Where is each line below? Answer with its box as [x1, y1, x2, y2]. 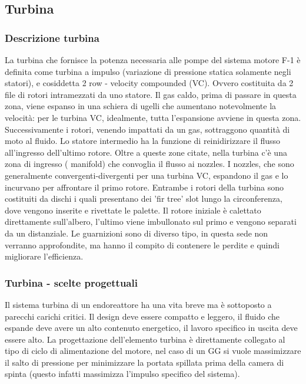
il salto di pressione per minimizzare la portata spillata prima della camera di [5, 356, 284, 368]
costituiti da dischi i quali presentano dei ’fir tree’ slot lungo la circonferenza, [5, 192, 282, 205]
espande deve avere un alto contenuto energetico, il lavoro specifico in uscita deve [5, 321, 298, 334]
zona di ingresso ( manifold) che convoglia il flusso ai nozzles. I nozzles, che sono [5, 157, 294, 170]
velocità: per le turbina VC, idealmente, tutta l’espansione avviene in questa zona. [5, 111, 301, 123]
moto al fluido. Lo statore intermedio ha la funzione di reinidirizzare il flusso [5, 134, 281, 147]
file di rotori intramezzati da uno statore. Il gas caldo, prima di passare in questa [5, 88, 297, 100]
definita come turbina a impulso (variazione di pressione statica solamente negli [5, 65, 291, 77]
